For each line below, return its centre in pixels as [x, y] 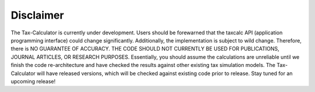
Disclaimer [37, 15]
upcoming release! [33, 81]
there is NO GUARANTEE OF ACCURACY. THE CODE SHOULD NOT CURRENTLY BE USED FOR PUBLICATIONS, [145, 49]
